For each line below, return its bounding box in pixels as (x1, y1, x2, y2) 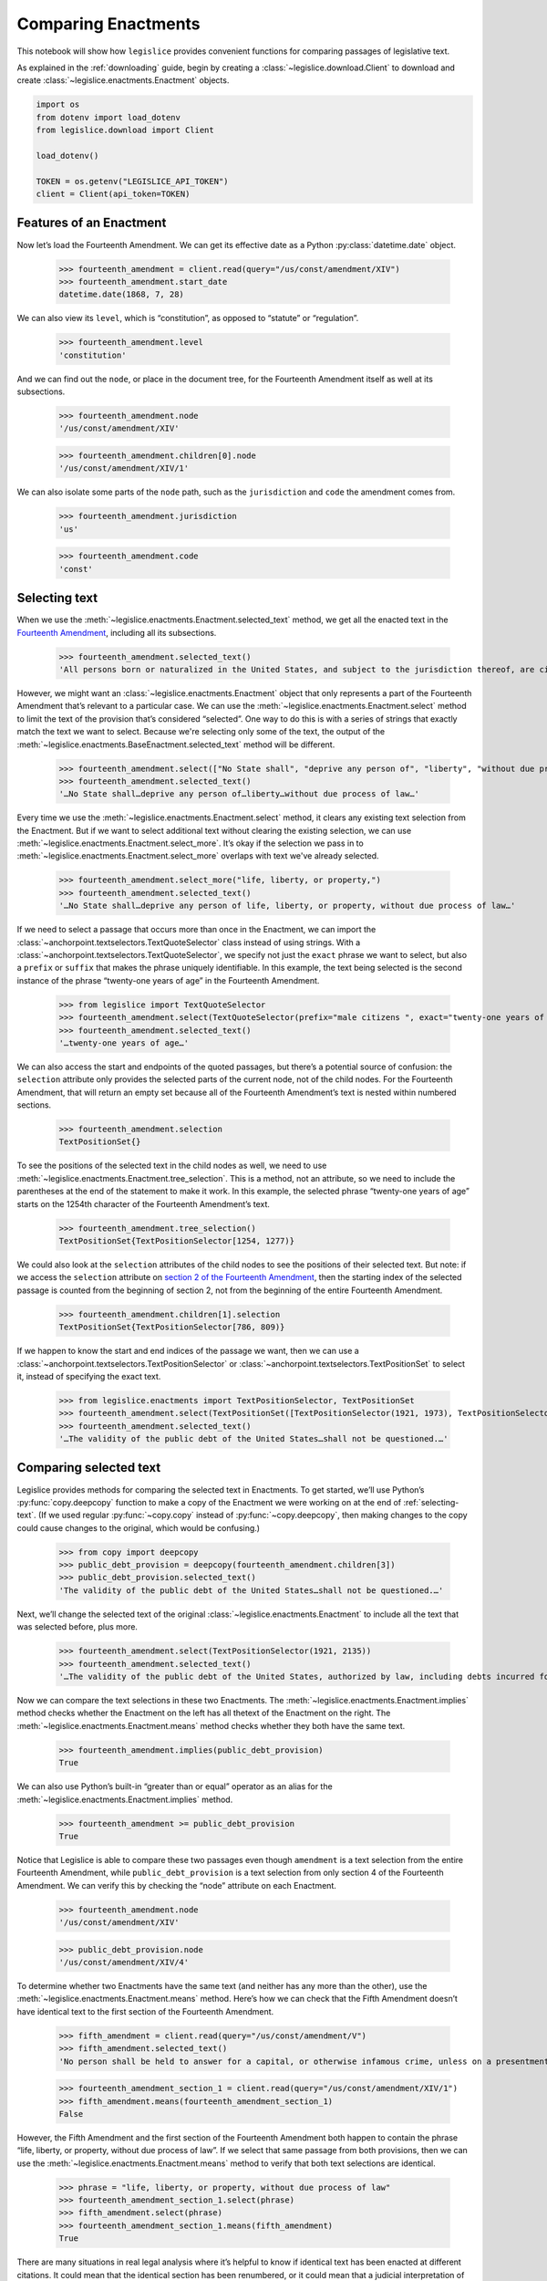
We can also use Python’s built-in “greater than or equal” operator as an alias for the (16, 1781, 333, 1792)
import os (36, 99, 80, 109)
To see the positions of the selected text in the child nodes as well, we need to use (16, 1160, 327, 1172)
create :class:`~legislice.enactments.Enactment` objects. (16, 75, 230, 86)
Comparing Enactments (16, 14, 201, 34)
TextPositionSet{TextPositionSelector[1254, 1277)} (58, 1235, 295, 1245)
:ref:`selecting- (402, 1496, 459, 1507)
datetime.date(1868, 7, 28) (58, 289, 184, 300)
